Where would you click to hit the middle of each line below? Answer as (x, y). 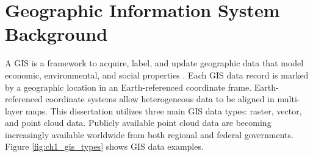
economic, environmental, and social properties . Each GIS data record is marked (157, 75)
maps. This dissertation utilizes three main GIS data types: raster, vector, (164, 110)
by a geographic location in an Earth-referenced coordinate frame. (128, 87)
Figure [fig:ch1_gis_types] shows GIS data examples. (104, 146)
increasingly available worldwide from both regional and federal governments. (149, 134)
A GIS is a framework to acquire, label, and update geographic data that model (154, 63)
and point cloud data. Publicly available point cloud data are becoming (138, 123)
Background (56, 34)
